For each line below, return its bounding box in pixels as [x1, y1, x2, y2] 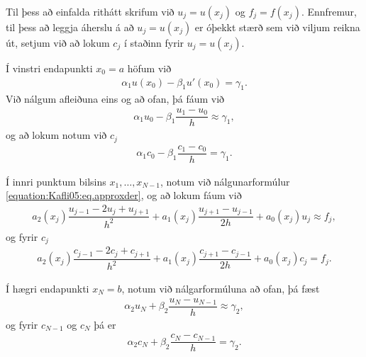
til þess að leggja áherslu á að [6, 20, 134, 34]
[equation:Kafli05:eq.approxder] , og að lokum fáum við [6, 188, 242, 203]
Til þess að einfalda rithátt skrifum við [6, 4, 174, 18]
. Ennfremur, [301, 4, 357, 18]
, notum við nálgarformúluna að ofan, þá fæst [121, 281, 320, 296]
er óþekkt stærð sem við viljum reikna [194, 20, 360, 34]
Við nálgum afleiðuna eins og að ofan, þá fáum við [6, 91, 225, 106]
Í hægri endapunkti [6, 281, 89, 296]
